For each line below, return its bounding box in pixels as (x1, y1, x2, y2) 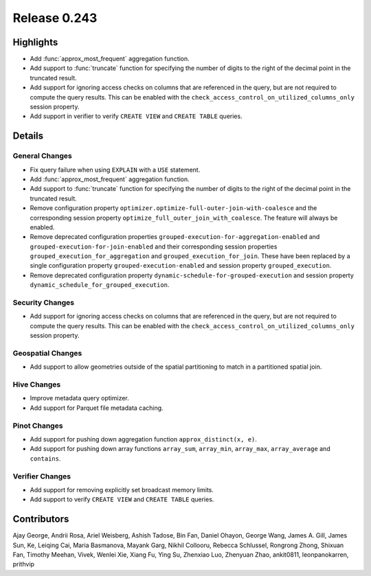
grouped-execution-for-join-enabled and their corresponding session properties (30, 242, 278, 251)
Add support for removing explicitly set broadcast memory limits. (30, 485, 214, 494)
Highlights (12, 36, 58, 48)
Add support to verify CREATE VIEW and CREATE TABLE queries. (30, 495, 214, 504)
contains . (30, 454, 61, 463)
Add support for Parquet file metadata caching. (30, 404, 164, 412)
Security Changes (12, 298, 75, 308)
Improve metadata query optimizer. (30, 394, 130, 402)
